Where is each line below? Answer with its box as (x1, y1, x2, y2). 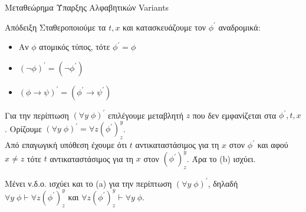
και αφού (257, 139, 288, 151)
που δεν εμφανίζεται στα (192, 109, 277, 121)
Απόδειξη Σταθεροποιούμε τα (5, 21, 106, 33)
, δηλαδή (208, 177, 238, 189)
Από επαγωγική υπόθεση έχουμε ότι (5, 139, 127, 151)
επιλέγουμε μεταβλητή (108, 109, 183, 121)
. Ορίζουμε (5, 122, 42, 134)
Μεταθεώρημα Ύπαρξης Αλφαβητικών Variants (5, 1, 169, 13)
